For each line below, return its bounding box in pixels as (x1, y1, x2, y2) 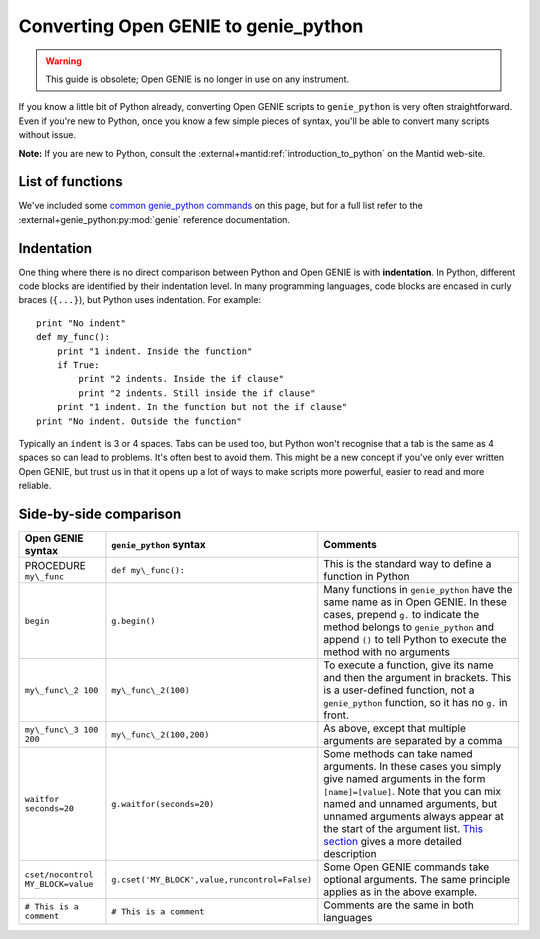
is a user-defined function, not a (323, 683, 475, 697)
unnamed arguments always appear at (323, 810, 504, 824)
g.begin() (111, 615, 156, 626)
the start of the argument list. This (323, 822, 484, 836)
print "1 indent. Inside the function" (56, 345, 253, 357)
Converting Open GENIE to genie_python (18, 15, 364, 37)
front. (323, 708, 350, 722)
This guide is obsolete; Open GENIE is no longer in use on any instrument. (45, 73, 350, 85)
